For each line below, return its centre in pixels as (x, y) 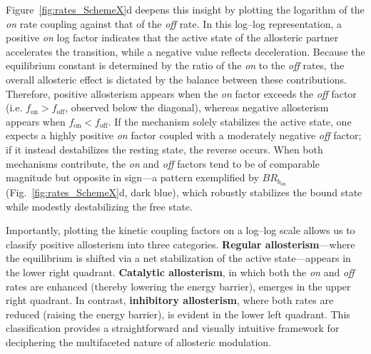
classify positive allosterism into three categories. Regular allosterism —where (181, 244)
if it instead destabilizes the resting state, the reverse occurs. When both (164, 149)
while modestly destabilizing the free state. (99, 206)
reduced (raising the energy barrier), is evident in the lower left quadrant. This (178, 314)
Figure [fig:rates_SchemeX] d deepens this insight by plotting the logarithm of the (185, 9)
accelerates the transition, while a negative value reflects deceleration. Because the (185, 51)
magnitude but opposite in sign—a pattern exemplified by (132, 177)
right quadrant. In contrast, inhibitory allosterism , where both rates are (170, 300)
